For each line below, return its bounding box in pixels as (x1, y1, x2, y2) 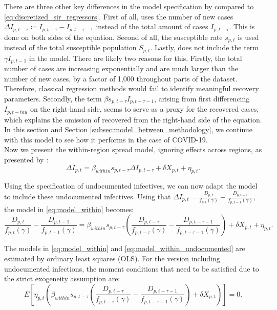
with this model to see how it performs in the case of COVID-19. (4, 134, 208, 144)
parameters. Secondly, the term (4, 93, 102, 104)
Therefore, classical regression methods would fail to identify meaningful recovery (4, 83, 259, 94)
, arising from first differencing (154, 93, 250, 104)
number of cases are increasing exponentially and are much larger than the (4, 63, 239, 73)
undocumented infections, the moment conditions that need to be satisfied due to (4, 263, 259, 274)
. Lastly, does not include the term (150, 42, 259, 53)
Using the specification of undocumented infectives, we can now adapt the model (4, 180, 258, 191)
